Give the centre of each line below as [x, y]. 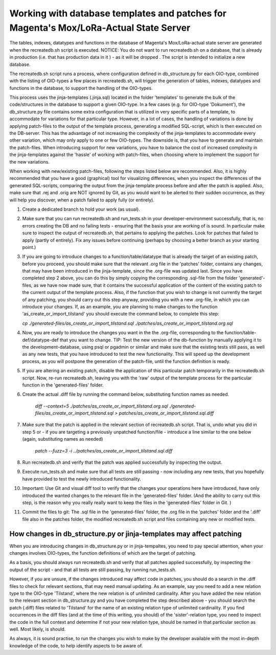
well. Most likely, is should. [38, 629]
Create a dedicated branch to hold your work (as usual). [81, 209]
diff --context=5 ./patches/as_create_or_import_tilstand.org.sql [101, 406]
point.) [29, 247]
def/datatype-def [40, 340]
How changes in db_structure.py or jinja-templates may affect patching [126, 534]
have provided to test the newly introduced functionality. [82, 479]
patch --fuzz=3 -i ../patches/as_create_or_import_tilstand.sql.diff [104, 450]
